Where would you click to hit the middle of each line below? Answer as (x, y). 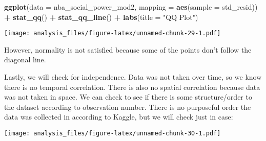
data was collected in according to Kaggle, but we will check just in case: (119, 117)
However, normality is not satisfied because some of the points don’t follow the (128, 49)
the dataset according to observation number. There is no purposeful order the (128, 107)
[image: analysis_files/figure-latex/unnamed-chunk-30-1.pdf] (112, 133)
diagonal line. (25, 60)
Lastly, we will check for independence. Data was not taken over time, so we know (133, 77)
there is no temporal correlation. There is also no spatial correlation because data (132, 87)
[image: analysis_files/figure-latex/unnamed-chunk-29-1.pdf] (112, 33)
